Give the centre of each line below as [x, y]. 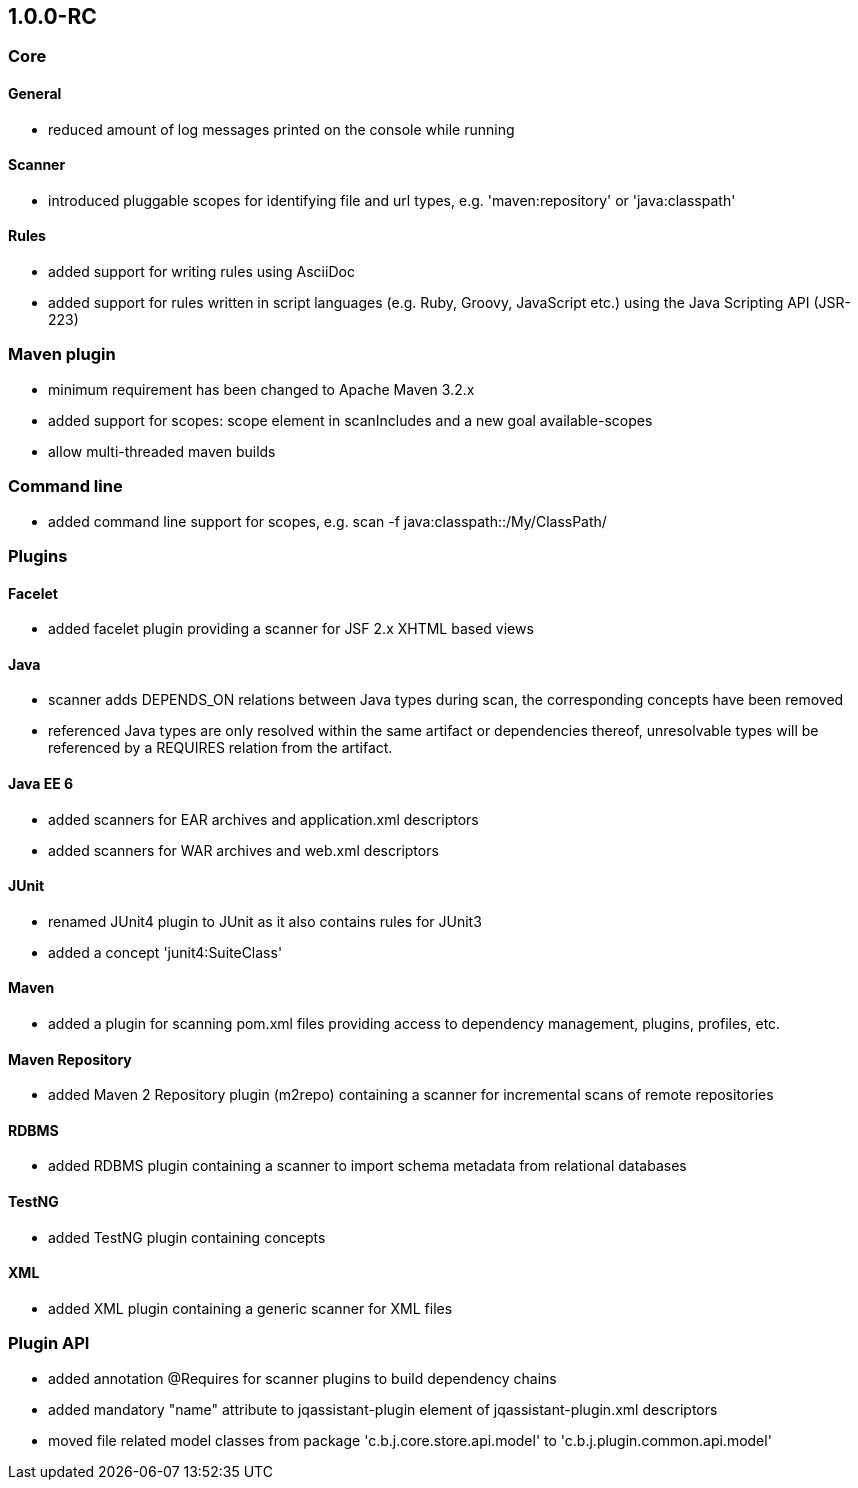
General [35, 94]
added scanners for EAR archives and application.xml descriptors [263, 819]
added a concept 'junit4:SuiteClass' [165, 952]
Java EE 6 [41, 783]
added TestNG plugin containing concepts [187, 1237]
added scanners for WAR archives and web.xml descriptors [243, 850]
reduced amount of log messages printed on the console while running [281, 129]
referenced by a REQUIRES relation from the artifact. [220, 748]
